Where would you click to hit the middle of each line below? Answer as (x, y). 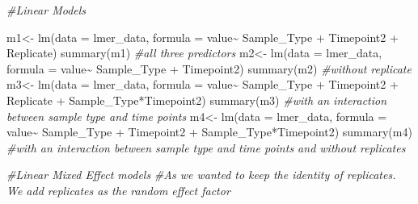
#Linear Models (46, 10)
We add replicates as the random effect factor (118, 190)
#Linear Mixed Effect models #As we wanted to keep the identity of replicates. (201, 175)
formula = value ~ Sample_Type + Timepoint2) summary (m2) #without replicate (209, 68)
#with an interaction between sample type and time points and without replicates (206, 147)
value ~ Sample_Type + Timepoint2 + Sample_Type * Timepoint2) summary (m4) (209, 132)
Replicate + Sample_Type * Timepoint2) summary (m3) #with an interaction (197, 100)
